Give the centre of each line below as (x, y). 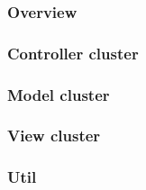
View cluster (54, 136)
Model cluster (59, 94)
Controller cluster (73, 53)
